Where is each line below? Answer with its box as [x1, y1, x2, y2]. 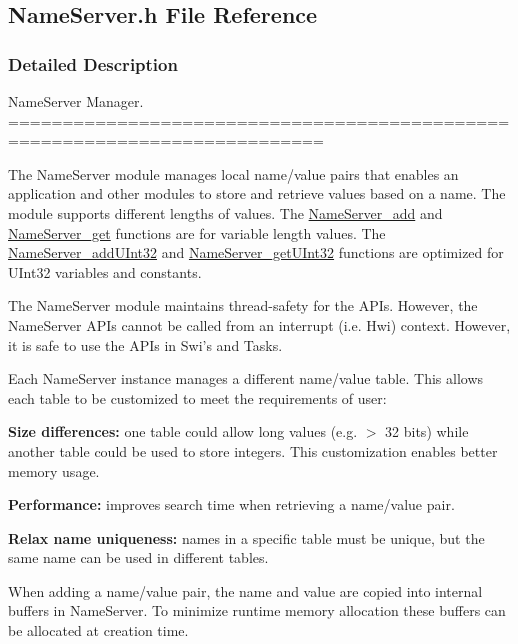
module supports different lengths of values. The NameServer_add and [8, 202, 443, 223]
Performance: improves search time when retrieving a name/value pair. [8, 494, 455, 515]
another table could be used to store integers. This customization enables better [8, 440, 498, 461]
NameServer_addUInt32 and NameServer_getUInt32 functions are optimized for [8, 242, 504, 263]
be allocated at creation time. [8, 620, 189, 641]
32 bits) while [385, 421, 469, 442]
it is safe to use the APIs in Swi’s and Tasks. [8, 334, 283, 355]
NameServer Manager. [8, 91, 144, 111]
